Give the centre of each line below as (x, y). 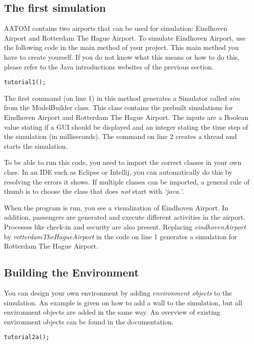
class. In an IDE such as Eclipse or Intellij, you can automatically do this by (118, 172)
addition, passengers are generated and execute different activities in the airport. (125, 217)
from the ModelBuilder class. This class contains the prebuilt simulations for (118, 107)
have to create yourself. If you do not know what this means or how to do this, (122, 57)
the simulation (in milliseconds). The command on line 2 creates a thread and (120, 136)
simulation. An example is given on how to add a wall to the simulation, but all (123, 302)
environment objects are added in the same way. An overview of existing (112, 312)
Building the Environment (72, 272)
